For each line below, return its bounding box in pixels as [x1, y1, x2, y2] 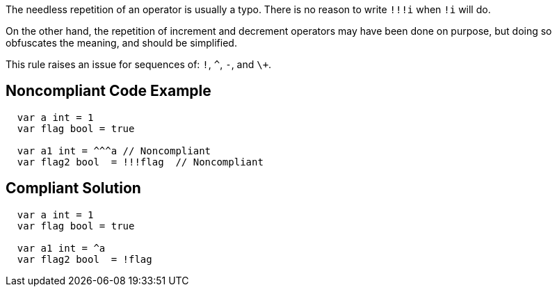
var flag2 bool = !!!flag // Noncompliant [17, 156, 264, 168]
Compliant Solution [6, 179, 141, 197]
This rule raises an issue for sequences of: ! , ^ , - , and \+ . [6, 58, 272, 70]
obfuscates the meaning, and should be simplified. [6, 37, 237, 49]
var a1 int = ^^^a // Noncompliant [17, 145, 211, 156]
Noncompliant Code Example [6, 82, 211, 100]
